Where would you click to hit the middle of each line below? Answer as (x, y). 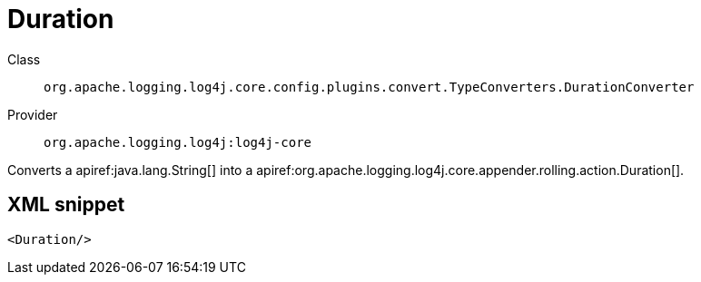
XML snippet (66, 205)
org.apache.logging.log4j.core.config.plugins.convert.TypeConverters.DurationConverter (369, 87)
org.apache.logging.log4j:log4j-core (178, 142)
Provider (33, 114)
